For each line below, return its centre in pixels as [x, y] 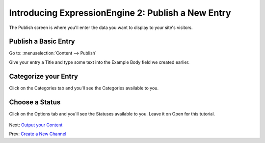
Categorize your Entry [44, 76]
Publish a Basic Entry [42, 42]
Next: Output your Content [36, 125]
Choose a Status [35, 102]
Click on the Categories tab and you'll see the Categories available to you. [84, 88]
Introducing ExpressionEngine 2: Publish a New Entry [120, 13]
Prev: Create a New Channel [38, 134]
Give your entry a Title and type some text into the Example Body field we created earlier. [99, 62]
